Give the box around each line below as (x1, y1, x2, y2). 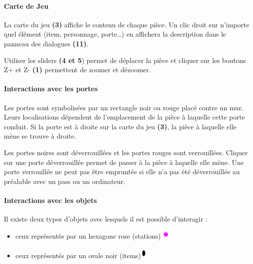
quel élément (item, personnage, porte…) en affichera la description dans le (4, 29, 226, 39)
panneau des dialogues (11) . (4, 38, 89, 48)
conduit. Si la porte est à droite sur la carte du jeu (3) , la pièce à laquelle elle (4, 121, 237, 131)
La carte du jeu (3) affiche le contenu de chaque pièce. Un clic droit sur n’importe (4, 19, 250, 29)
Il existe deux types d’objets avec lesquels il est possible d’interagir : (4, 214, 208, 224)
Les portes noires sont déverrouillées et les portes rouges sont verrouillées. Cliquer (4, 147, 248, 157)
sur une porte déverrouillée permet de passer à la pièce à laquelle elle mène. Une (4, 157, 244, 167)
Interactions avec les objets (4, 195, 97, 205)
